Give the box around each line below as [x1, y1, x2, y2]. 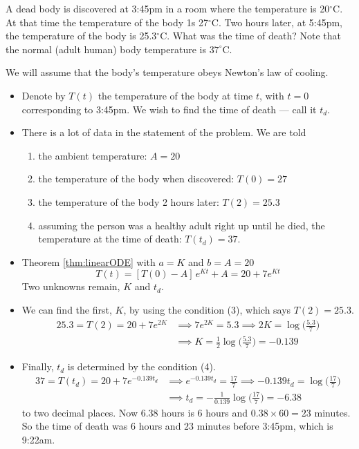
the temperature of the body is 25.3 [6, 28, 157, 43]
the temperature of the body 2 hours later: [38, 194, 219, 209]
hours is [161, 405, 194, 419]
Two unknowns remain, [21, 279, 120, 294]
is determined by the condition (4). [67, 359, 216, 374]
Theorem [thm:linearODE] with [21, 254, 156, 269]
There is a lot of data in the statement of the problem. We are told [21, 125, 306, 140]
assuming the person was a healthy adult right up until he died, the [38, 218, 325, 232]
